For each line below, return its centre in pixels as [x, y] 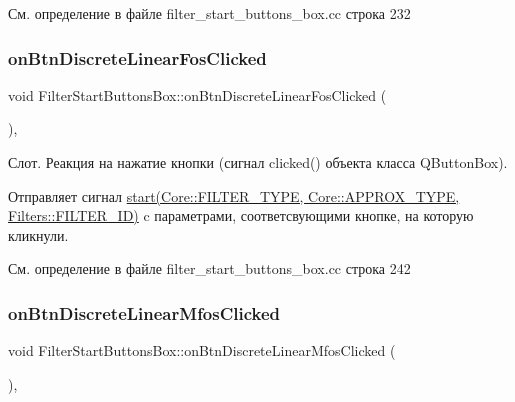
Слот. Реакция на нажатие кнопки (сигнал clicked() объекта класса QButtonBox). [258, 162]
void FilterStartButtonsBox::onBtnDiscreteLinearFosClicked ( [197, 94]
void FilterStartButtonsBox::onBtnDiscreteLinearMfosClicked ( [202, 350]
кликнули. [38, 234]
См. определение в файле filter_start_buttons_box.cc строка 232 [209, 13]
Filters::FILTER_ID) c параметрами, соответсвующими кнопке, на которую [241, 215]
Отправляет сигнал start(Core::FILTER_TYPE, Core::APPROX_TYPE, [234, 195]
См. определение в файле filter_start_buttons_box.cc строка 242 [209, 268]
